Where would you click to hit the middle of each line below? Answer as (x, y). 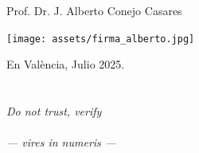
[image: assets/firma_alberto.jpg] (101, 39)
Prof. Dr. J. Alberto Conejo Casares (94, 10)
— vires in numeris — (62, 142)
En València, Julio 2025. (66, 64)
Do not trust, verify (54, 111)
